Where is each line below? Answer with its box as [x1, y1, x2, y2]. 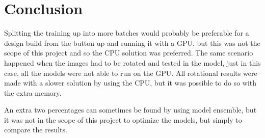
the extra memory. [4, 87, 62, 98]
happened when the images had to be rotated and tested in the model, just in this [4, 57, 261, 68]
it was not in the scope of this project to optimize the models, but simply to [4, 114, 242, 125]
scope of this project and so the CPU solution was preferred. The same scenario [4, 47, 253, 58]
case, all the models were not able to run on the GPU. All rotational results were [4, 67, 257, 78]
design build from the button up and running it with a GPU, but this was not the [4, 37, 260, 48]
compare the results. [4, 124, 67, 135]
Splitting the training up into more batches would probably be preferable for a [4, 27, 249, 38]
